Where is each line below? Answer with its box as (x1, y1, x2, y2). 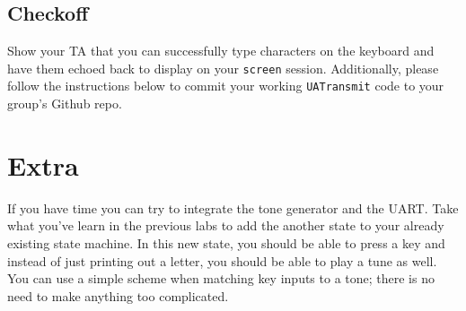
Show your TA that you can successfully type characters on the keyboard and (7, 41, 435, 60)
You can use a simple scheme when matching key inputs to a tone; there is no (7, 269, 435, 288)
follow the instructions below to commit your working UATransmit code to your (7, 76, 444, 95)
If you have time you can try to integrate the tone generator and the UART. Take (7, 198, 459, 217)
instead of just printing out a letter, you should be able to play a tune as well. (7, 251, 437, 270)
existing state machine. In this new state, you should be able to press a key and (7, 234, 445, 253)
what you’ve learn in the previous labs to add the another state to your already (7, 216, 444, 235)
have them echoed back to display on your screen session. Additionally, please (7, 58, 439, 77)
